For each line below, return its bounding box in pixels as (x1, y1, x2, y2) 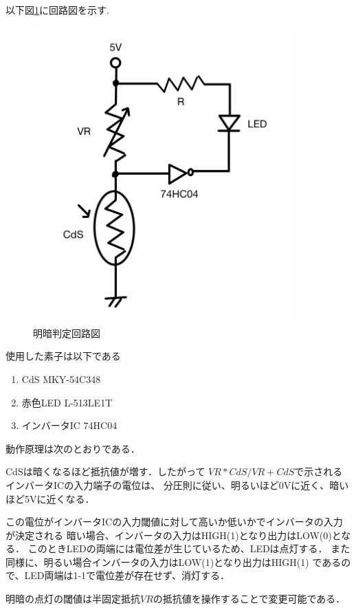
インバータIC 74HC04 (21, 418, 118, 433)
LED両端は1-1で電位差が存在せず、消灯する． (24, 568, 230, 582)
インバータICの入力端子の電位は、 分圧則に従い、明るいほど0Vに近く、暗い (5, 477, 349, 492)
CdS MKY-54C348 (21, 371, 101, 386)
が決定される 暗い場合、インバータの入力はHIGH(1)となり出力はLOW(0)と (5, 527, 342, 542)
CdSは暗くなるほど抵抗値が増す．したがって (5, 464, 205, 479)
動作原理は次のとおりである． (5, 441, 140, 455)
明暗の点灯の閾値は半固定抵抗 (5, 591, 140, 606)
